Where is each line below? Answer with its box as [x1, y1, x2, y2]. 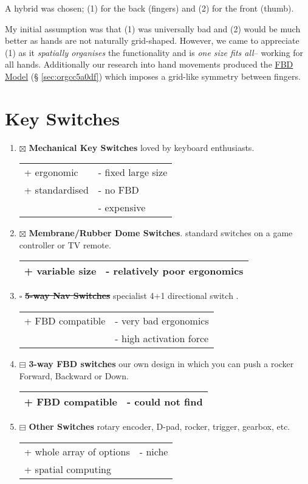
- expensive [98, 200, 146, 215]
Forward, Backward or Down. [19, 369, 129, 382]
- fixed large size [98, 165, 168, 180]
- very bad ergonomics [115, 314, 209, 328]
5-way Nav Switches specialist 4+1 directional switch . [25, 289, 239, 302]
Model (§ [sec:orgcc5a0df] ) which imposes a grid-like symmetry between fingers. [5, 69, 301, 82]
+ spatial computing [24, 461, 112, 476]
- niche [139, 444, 168, 458]
